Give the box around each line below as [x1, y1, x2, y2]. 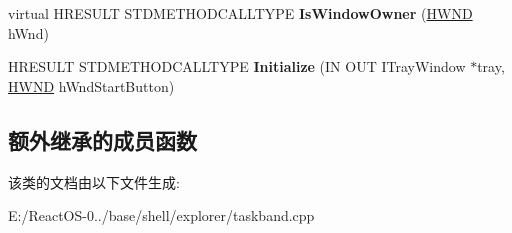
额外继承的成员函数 [8, 124, 197, 155]
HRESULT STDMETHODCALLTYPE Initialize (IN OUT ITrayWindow [8, 56, 466, 77]
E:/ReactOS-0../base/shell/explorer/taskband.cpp [8, 205, 315, 226]
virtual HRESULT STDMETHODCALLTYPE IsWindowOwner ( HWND [8, 3, 473, 23]
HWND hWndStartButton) [8, 75, 175, 96]
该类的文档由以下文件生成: [8, 171, 180, 192]
